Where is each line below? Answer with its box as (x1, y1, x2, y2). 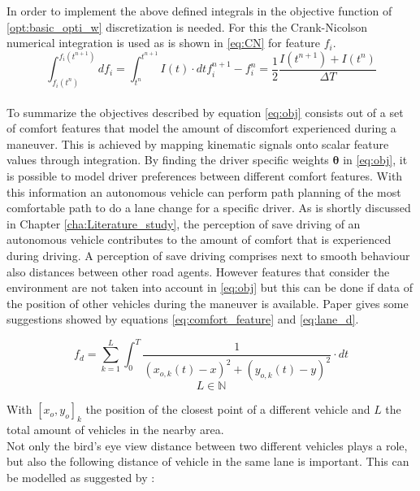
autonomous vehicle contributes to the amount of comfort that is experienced (6, 231, 392, 248)
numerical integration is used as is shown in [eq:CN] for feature (6, 34, 320, 51)
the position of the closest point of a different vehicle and (85, 401, 370, 418)
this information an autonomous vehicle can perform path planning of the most (6, 183, 401, 200)
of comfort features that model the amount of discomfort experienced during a (6, 119, 396, 137)
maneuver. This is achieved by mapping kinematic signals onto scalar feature (6, 135, 389, 152)
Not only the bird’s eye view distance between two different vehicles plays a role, (6, 437, 408, 454)
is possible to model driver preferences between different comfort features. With (6, 167, 403, 185)
